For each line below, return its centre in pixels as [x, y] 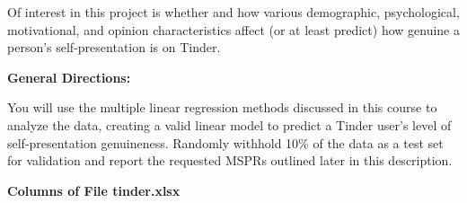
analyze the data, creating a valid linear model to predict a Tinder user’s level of [229, 124]
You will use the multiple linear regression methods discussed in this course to [222, 107]
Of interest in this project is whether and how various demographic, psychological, [233, 12]
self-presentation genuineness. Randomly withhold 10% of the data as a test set [225, 142]
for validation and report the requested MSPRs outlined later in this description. [230, 160]
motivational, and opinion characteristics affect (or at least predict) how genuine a [233, 29]
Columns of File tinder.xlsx [94, 190]
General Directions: [69, 77]
